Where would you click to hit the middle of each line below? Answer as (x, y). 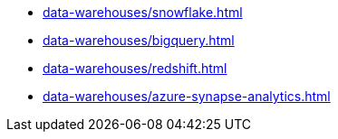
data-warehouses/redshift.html (135, 68)
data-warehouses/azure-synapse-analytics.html (187, 96)
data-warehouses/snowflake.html (143, 12)
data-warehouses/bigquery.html (139, 40)
